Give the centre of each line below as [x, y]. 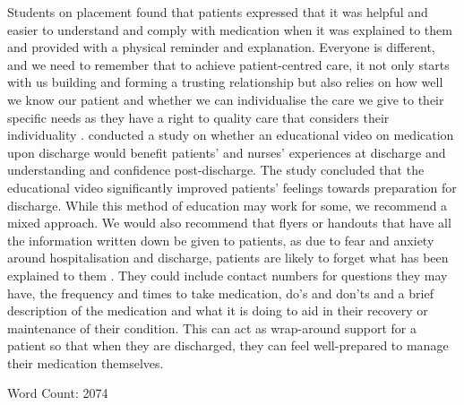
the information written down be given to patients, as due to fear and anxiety [221, 240]
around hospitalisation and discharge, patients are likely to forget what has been [228, 258]
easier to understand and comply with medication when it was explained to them [230, 29]
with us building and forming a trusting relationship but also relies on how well [225, 82]
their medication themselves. [86, 362]
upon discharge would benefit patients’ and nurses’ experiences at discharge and [227, 152]
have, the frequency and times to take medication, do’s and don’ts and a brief [220, 293]
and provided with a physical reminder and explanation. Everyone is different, [221, 47]
